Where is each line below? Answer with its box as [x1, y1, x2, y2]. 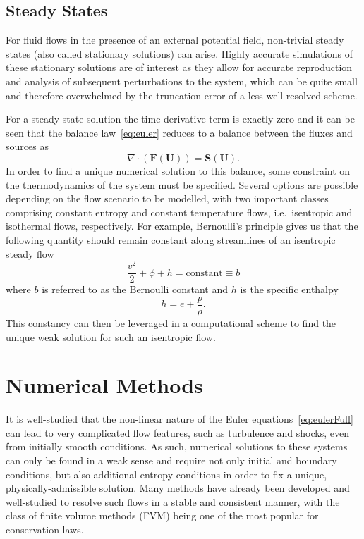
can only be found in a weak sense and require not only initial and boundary [6, 453, 337, 467]
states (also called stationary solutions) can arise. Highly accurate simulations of [6, 46, 353, 61]
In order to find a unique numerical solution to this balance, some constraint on [6, 163, 351, 178]
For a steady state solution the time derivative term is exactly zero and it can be [6, 111, 355, 126]
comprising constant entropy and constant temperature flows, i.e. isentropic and [6, 204, 353, 219]
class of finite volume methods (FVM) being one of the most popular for [6, 508, 319, 523]
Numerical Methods [6, 371, 203, 399]
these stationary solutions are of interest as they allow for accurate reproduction [6, 60, 353, 75]
